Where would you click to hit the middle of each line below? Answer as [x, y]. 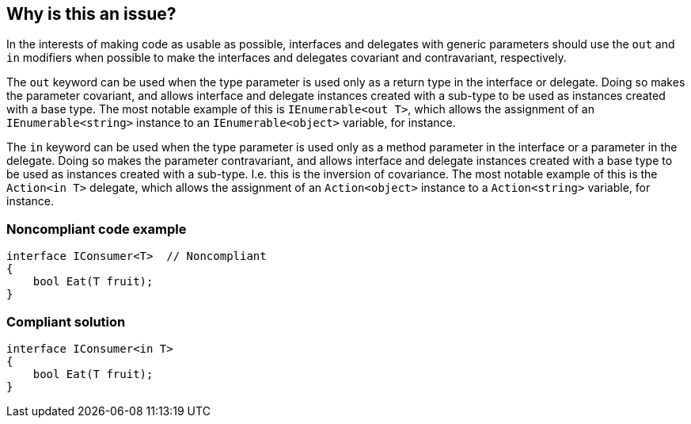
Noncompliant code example [97, 229]
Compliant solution [66, 321]
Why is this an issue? [91, 14]
